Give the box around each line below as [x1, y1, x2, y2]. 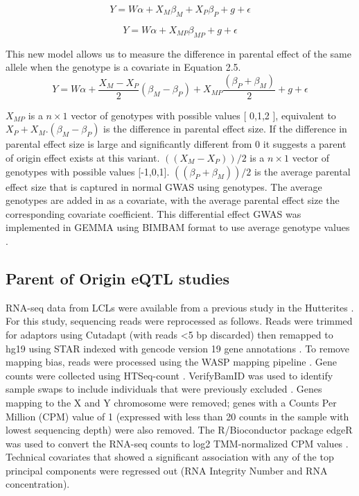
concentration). [6, 477, 70, 491]
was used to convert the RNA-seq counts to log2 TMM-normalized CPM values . [6, 436, 349, 450]
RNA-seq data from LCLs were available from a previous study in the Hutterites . [6, 300, 354, 314]
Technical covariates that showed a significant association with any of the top [6, 450, 334, 464]
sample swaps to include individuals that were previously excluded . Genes [6, 382, 322, 396]
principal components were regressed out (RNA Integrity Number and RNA [6, 463, 328, 477]
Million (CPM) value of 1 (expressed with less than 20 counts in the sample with [6, 409, 349, 423]
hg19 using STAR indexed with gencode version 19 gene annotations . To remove [6, 341, 349, 355]
